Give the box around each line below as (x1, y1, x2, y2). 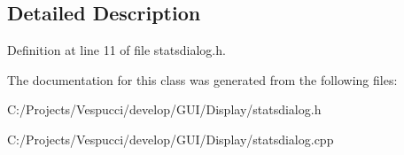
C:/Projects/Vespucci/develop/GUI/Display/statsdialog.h (7, 100, 322, 119)
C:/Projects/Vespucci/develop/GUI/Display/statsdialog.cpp (7, 129, 334, 148)
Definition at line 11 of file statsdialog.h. (7, 41, 226, 59)
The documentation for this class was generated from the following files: (7, 70, 398, 89)
